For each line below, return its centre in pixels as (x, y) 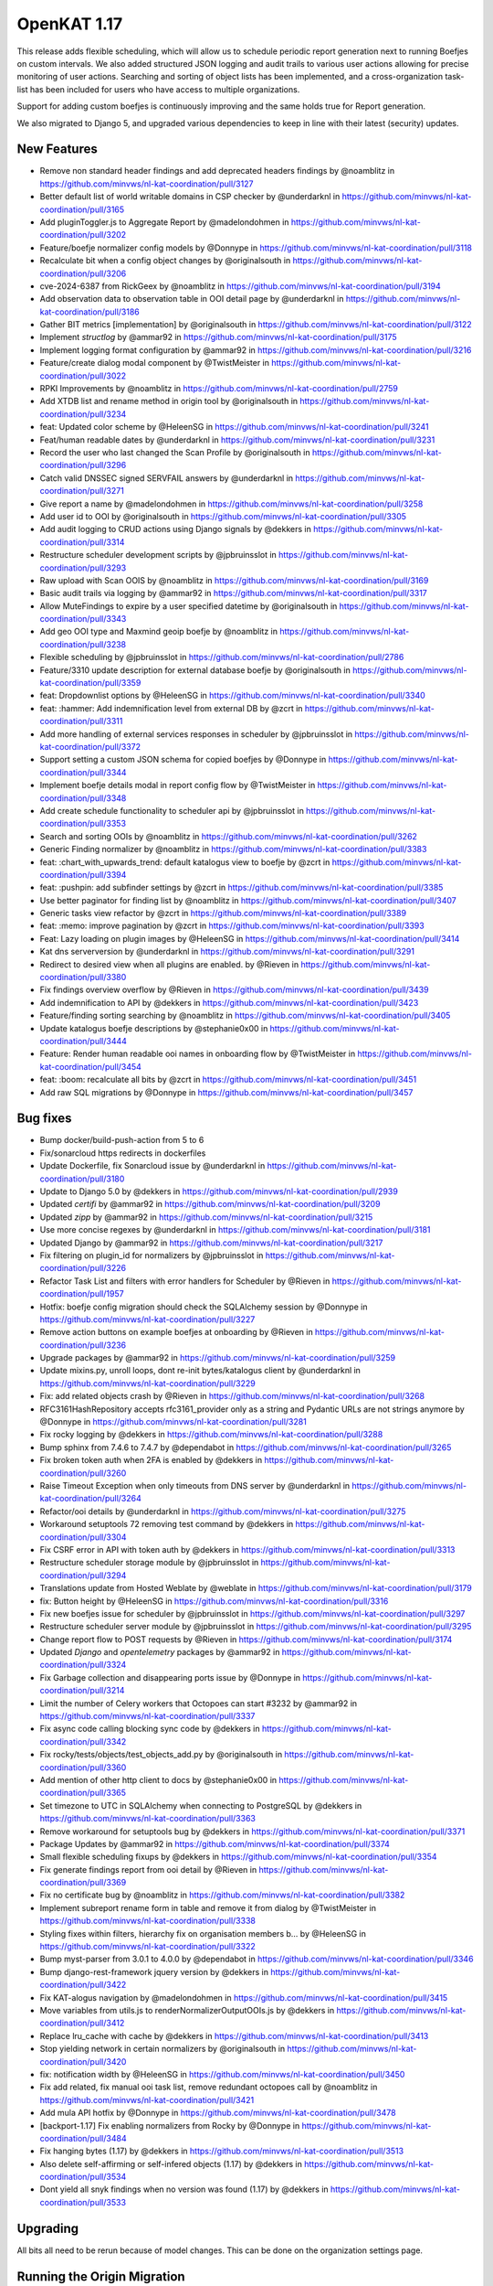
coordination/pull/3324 (83, 1665)
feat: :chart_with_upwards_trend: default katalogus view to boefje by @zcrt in (185, 862)
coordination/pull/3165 (82, 209)
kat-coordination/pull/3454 (90, 1066)
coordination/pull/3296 (83, 465)
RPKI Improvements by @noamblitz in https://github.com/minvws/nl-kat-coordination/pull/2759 (219, 389)
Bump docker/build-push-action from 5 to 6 (122, 1140)
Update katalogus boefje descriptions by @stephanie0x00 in (154, 1028)
